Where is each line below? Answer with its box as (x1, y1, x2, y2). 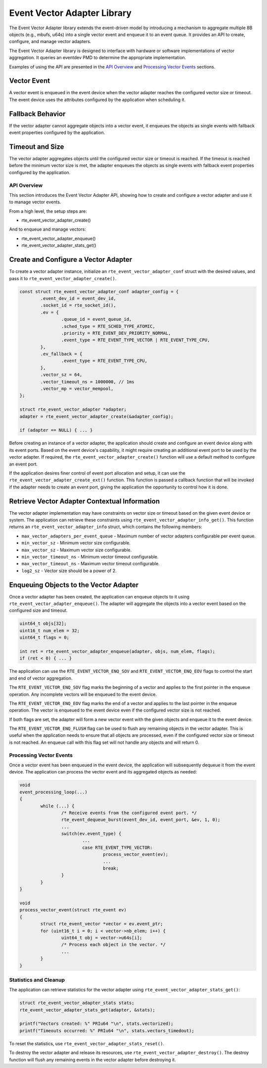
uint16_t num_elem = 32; (19, 628, 80, 633)
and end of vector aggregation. (9, 675, 73, 681)
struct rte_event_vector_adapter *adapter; (19, 407, 127, 413)
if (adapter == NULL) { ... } (19, 427, 93, 433)
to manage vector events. (9, 199, 61, 205)
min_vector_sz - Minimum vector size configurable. (21, 540, 131, 546)
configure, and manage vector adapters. (9, 39, 91, 45)
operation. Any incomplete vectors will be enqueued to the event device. (9, 691, 157, 697)
